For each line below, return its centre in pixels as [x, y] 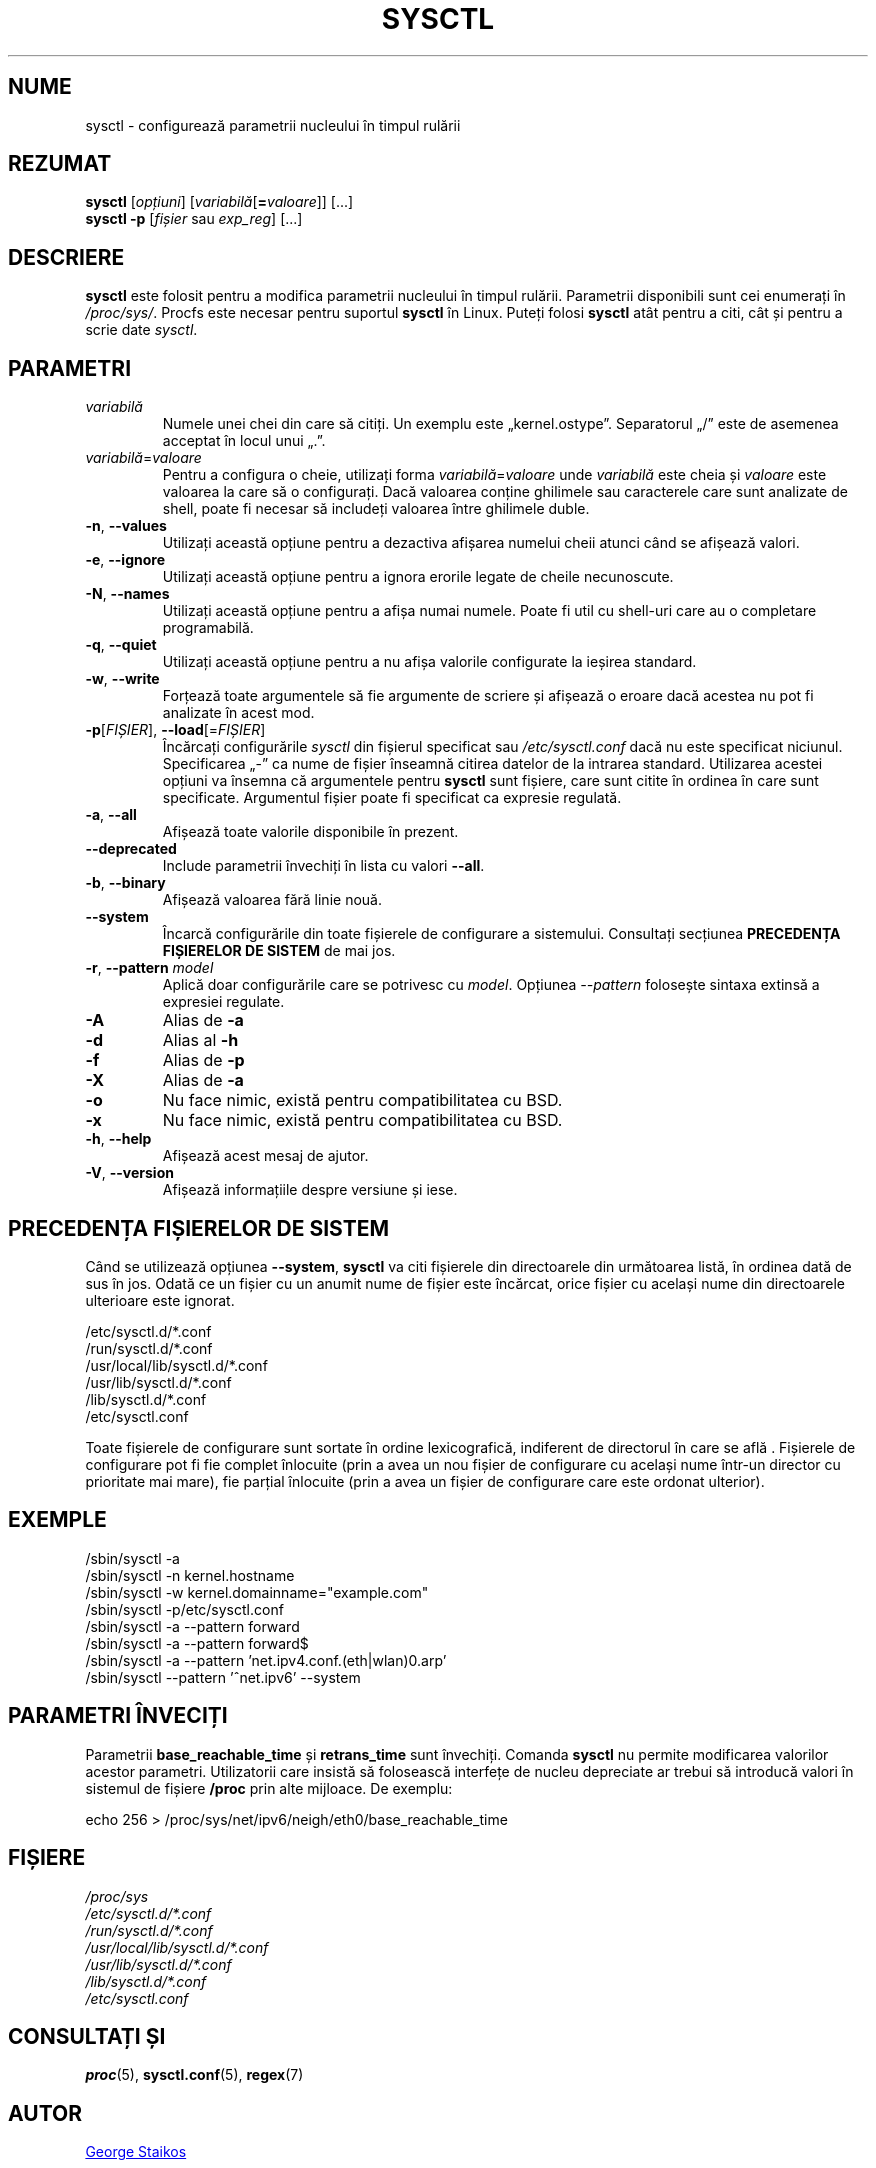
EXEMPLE [57, 1520]
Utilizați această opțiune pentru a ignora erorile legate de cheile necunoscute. [418, 577]
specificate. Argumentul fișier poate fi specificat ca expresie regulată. [392, 798]
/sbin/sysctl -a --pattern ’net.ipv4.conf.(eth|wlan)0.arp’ [266, 1660]
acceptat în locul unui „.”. [244, 441]
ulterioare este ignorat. [160, 1300]
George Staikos [136, 2152]
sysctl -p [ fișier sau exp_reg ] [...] [194, 219]
